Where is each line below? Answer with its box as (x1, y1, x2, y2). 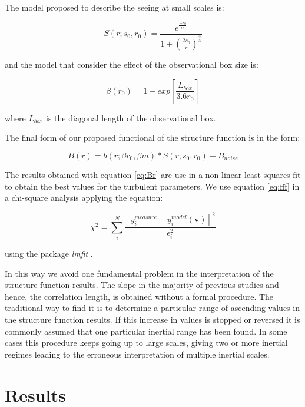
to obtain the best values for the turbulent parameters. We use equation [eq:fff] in (5, 180, 300, 192)
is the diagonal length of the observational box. (46, 111, 216, 124)
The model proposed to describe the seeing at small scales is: (5, 1, 224, 13)
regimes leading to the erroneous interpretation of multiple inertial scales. (5, 348, 270, 360)
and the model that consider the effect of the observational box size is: (5, 58, 258, 71)
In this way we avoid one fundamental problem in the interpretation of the (5, 267, 274, 279)
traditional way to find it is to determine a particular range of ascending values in (5, 302, 300, 314)
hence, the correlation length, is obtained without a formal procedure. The (5, 290, 274, 302)
